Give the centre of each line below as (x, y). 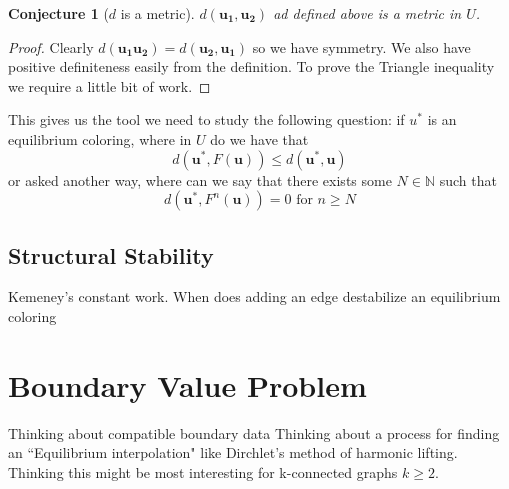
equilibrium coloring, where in (100, 138)
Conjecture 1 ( (58, 13)
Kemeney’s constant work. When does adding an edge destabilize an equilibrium (254, 296)
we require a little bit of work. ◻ (109, 85)
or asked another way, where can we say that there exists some (200, 179)
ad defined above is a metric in (367, 13)
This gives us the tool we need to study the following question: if (206, 119)
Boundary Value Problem (187, 384)
